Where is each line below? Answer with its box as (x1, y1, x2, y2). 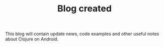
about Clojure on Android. (5, 36, 59, 42)
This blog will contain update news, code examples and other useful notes (5, 31, 159, 37)
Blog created (57, 3, 112, 14)
